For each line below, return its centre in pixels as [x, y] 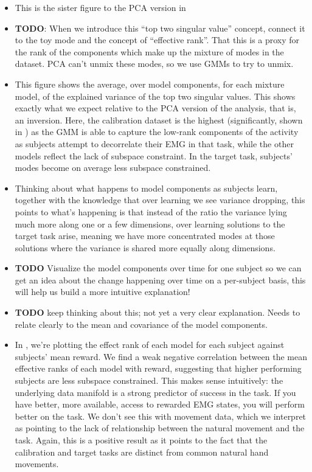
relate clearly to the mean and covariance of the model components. [141, 324]
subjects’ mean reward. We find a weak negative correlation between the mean [161, 356]
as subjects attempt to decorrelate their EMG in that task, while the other [154, 143]
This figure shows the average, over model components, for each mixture [150, 84]
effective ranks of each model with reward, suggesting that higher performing [158, 368]
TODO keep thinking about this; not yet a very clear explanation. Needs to [158, 312]
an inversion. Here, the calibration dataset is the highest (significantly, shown [159, 120]
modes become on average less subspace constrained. [113, 168]
